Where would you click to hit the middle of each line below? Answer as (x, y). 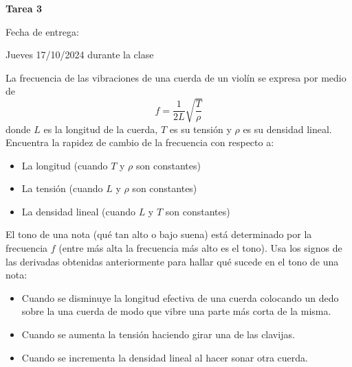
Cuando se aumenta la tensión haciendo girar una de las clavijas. (158, 334)
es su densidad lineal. (287, 129)
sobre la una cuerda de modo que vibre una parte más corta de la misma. (176, 311)
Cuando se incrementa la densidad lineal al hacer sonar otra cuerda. (165, 357)
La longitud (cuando (65, 165)
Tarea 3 (24, 8)
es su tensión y (200, 129)
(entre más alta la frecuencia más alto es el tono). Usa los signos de (200, 248)
